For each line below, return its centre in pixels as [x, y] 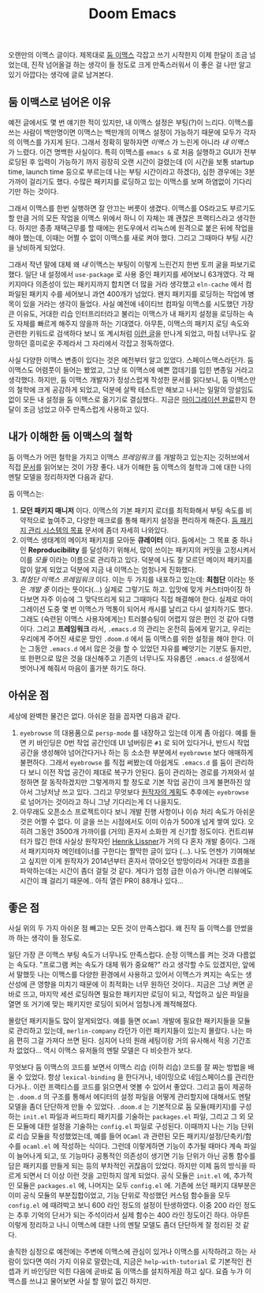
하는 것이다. [41, 191]
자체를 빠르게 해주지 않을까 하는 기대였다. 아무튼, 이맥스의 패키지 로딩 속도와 [133, 323]
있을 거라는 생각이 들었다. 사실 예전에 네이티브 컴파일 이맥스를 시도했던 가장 [138, 304]
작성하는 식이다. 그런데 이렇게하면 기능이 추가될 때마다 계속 [152, 1146]
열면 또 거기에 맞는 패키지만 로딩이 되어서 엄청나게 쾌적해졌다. [103, 1004]
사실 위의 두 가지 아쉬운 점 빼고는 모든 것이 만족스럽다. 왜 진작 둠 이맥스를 [120, 929]
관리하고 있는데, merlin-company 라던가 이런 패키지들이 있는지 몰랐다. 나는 [130, 1031]
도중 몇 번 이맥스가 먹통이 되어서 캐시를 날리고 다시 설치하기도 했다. [150, 609]
